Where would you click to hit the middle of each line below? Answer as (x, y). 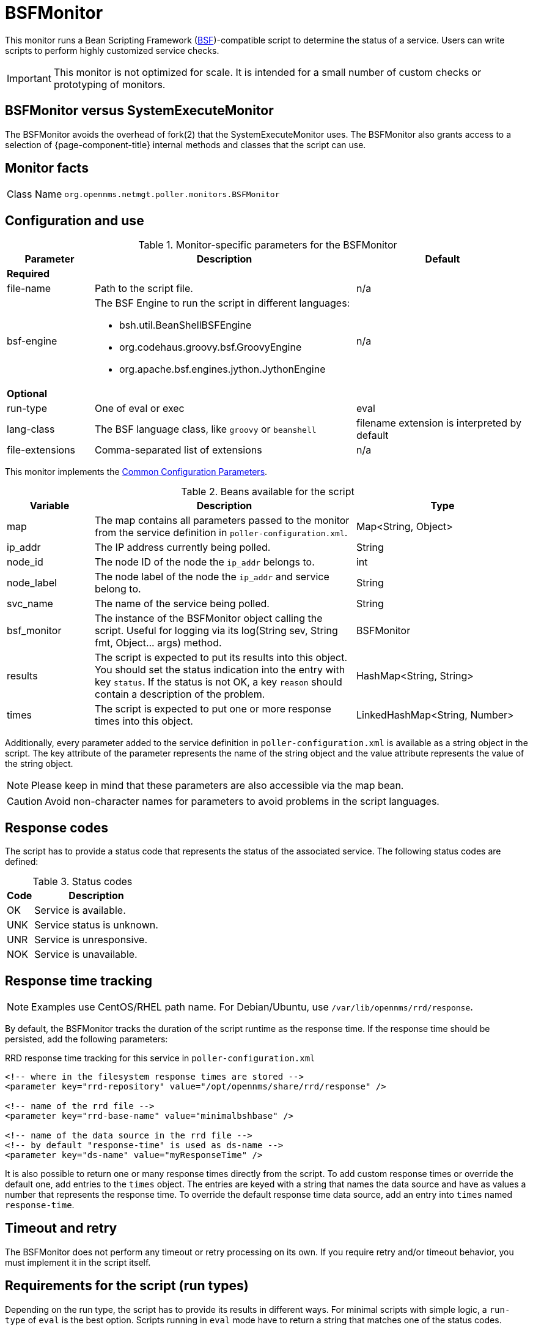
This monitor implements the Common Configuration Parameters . (136, 472)
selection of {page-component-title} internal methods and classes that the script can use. (186, 144)
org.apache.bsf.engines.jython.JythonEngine (222, 369)
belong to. (118, 589)
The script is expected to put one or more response (213, 709)
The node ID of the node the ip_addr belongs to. (204, 562)
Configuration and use (75, 220)
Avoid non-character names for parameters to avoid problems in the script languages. (242, 801)
